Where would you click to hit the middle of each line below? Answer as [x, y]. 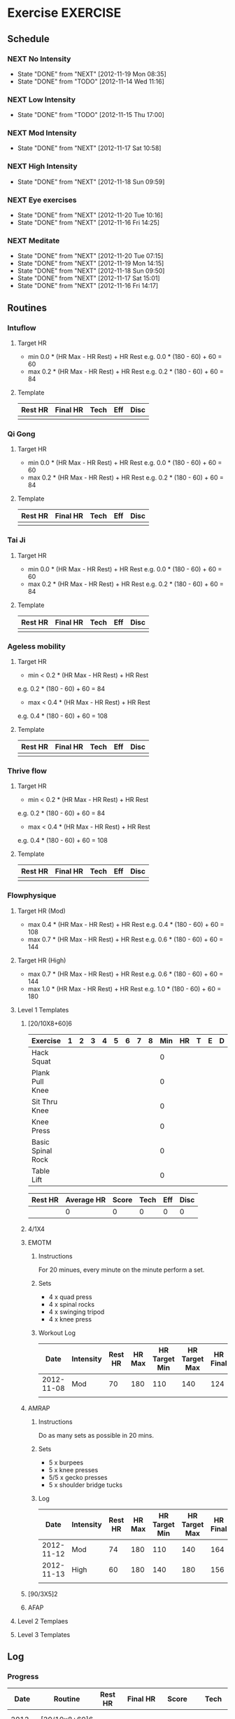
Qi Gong [21, 434]
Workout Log [57, 1333]
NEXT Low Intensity [41, 100]
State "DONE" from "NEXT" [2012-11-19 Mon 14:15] [91, 264]
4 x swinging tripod [77, 1312]
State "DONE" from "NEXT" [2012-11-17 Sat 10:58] [89, 148]
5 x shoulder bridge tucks [86, 1485]
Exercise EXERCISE [64, 13]
